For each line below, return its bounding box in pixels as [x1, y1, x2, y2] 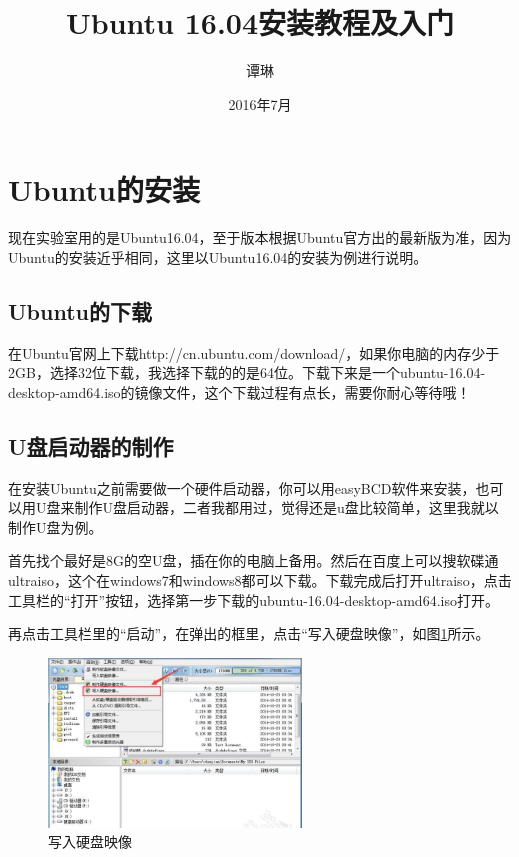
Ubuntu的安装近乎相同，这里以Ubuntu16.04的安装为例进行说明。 [8, 246, 428, 267]
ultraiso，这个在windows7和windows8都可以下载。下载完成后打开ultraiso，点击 [8, 570, 512, 590]
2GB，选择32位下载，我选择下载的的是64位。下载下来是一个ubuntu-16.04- [8, 362, 486, 383]
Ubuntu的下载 [8, 295, 152, 326]
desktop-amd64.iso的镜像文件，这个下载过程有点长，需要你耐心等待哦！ [8, 381, 471, 402]
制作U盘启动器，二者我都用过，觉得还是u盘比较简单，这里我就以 [74, 497, 499, 518]
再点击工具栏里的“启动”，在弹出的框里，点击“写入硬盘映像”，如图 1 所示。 [8, 623, 490, 644]
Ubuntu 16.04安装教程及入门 [65, 2, 455, 43]
